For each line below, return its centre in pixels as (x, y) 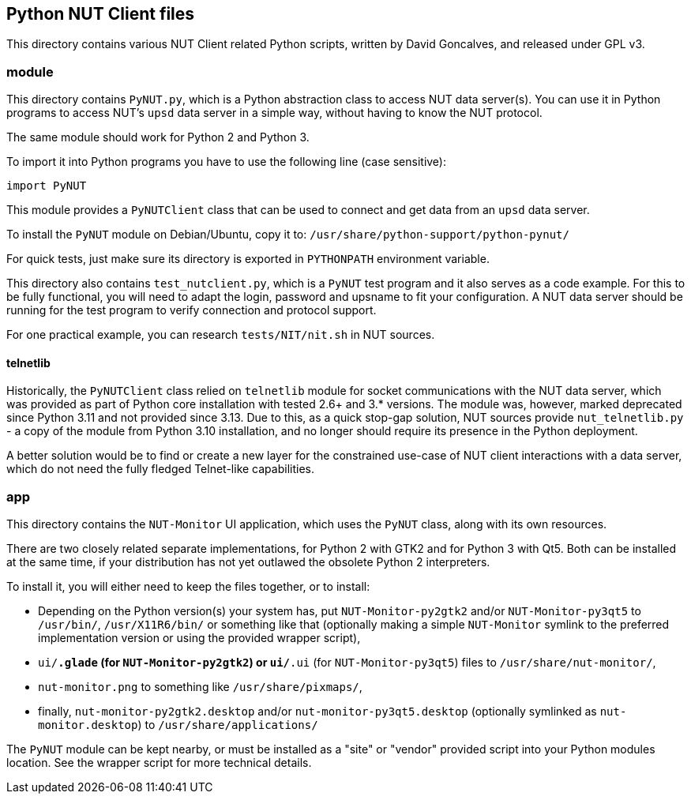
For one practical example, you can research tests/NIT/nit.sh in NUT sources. (221, 335)
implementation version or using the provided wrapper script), (199, 638)
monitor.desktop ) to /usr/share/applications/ (178, 725)
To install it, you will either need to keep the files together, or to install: (188, 587)
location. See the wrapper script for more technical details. (159, 763)
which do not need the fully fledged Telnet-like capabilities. (160, 469)
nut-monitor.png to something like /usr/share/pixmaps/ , (200, 687)
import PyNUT (47, 186)
